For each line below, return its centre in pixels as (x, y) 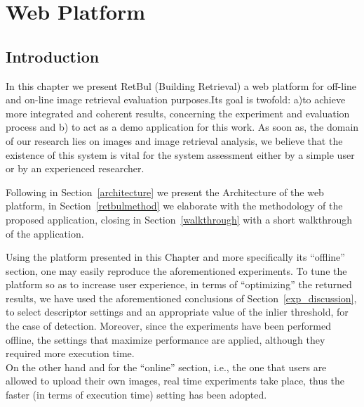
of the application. (45, 233)
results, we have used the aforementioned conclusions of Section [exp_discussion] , (181, 298)
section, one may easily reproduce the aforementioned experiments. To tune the (176, 270)
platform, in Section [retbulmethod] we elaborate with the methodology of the (174, 206)
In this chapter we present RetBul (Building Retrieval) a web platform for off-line (181, 85)
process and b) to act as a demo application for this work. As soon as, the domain (182, 127)
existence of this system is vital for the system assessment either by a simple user (180, 154)
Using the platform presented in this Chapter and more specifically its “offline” (175, 257)
